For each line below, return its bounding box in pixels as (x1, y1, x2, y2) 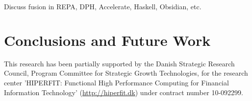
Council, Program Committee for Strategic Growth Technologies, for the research (4, 68, 248, 78)
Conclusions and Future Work (4, 30, 211, 50)
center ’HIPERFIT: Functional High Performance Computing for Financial (4, 77, 229, 87)
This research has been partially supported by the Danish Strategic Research (4, 58, 235, 68)
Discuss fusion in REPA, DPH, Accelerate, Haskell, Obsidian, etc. (4, 1, 202, 11)
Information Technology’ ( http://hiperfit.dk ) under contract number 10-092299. (4, 87, 243, 97)
